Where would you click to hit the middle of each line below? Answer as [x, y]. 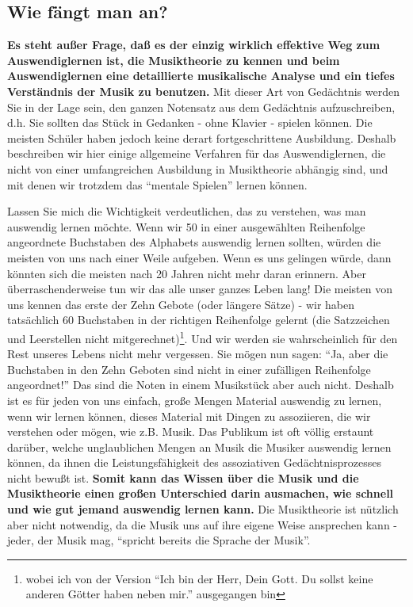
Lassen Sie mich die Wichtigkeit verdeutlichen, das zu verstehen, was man [187, 211]
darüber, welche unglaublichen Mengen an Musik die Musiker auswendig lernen [199, 447]
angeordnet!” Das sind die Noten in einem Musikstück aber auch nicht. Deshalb [201, 385]
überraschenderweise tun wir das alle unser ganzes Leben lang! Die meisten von [200, 289]
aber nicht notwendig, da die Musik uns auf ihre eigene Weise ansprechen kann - [202, 524]
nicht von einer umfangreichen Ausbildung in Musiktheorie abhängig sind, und [198, 168]
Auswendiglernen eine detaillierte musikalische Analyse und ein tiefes [201, 76]
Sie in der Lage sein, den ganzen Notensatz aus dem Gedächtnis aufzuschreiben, [201, 107]
